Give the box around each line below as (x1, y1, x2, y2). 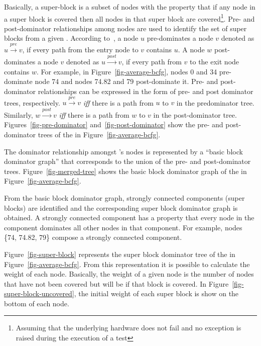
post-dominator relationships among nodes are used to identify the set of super (4, 23, 247, 33)
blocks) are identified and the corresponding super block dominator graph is (4, 202, 238, 213)
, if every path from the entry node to (22, 44, 139, 54)
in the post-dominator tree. (153, 109, 237, 120)
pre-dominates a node (147, 33, 213, 43)
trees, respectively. (4, 97, 60, 108)
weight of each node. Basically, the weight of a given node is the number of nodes (4, 269, 254, 279)
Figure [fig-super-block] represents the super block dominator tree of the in (4, 248, 235, 259)
